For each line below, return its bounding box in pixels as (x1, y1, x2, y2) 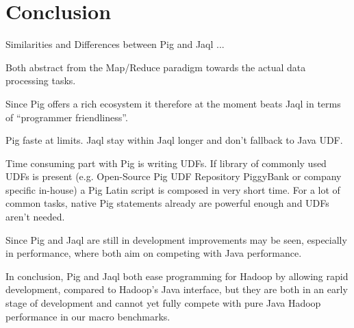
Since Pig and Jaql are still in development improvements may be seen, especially (5, 232, 347, 247)
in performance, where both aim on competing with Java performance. (5, 246, 302, 260)
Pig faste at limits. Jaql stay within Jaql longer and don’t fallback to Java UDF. (5, 133, 343, 147)
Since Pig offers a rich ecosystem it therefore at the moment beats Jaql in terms (5, 96, 341, 110)
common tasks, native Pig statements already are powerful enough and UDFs (5, 196, 329, 210)
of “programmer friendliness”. (5, 110, 128, 124)
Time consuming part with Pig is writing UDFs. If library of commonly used (5, 155, 327, 170)
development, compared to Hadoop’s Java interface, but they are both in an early (5, 282, 348, 297)
